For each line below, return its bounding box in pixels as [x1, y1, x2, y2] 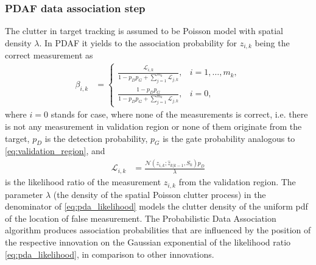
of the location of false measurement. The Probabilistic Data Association [5, 211, 276, 224]
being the [255, 36, 290, 49]
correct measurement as [5, 49, 93, 62]
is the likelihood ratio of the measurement [5, 175, 161, 188]
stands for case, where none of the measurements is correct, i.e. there [51, 108, 308, 121]
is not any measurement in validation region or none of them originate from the [5, 119, 302, 132]
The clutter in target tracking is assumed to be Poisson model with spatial [5, 24, 283, 37]
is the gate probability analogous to [163, 132, 295, 144]
